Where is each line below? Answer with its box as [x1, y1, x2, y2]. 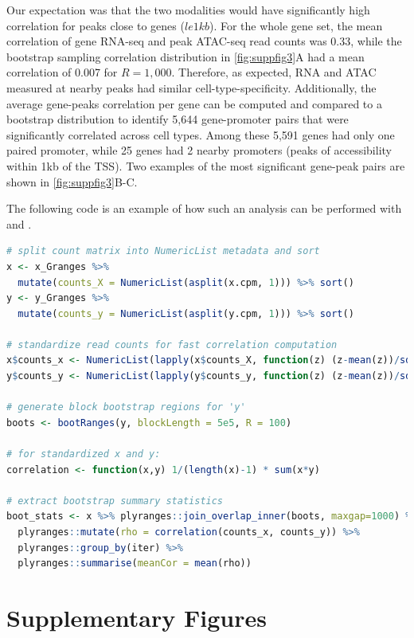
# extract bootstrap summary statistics [6, 495, 224, 507]
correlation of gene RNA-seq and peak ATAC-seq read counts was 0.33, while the [6, 33, 402, 49]
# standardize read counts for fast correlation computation [6, 339, 338, 350]
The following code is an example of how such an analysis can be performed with [6, 200, 402, 217]
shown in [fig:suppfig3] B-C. [6, 173, 138, 190]
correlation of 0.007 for [6, 64, 118, 80]
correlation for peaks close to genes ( [6, 17, 185, 33]
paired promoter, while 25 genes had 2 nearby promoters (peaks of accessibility [6, 142, 392, 159]
